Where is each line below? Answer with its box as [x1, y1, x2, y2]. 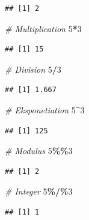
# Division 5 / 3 [5, 62, 61, 75]
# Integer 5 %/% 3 [5, 185, 73, 198]
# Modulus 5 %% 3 [5, 144, 73, 157]
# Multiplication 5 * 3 [5, 22, 82, 35]
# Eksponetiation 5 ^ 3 [5, 103, 85, 116]
